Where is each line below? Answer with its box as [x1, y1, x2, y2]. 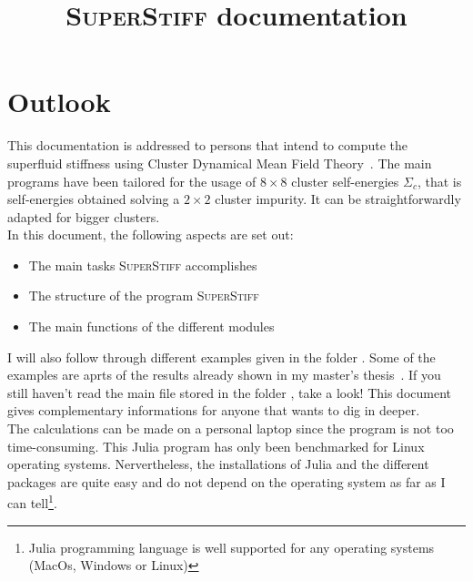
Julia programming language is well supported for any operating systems [28, 537, 435, 556]
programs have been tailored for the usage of [7, 171, 257, 190]
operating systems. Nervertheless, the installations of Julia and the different [7, 454, 429, 474]
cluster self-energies [291, 171, 399, 190]
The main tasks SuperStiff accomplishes [28, 255, 257, 274]
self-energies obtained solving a [7, 189, 180, 209]
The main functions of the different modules [28, 317, 275, 336]
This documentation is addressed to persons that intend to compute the [7, 136, 408, 155]
